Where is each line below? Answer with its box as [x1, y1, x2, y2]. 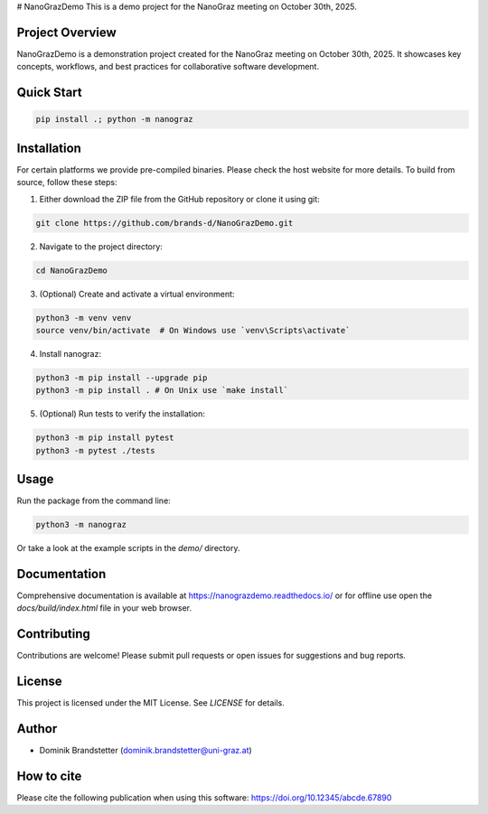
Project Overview [16, 24, 117, 40]
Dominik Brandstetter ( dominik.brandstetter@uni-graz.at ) [39, 745, 252, 756]
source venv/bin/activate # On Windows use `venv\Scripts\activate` [35, 325, 351, 335]
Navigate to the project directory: [39, 240, 163, 252]
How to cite [16, 768, 82, 783]
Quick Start [16, 85, 82, 100]
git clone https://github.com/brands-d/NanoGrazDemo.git [35, 218, 294, 228]
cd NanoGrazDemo [35, 265, 108, 276]
